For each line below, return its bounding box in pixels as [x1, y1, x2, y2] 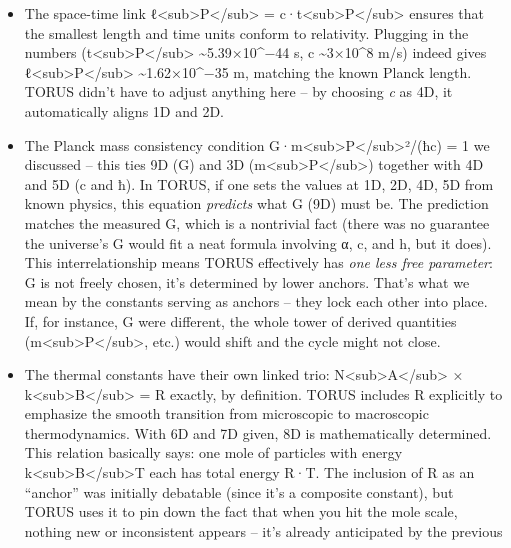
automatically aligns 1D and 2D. [24, 100, 225, 121]
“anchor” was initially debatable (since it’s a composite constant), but [24, 481, 454, 502]
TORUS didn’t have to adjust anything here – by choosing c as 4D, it [24, 81, 453, 102]
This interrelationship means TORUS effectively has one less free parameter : [24, 252, 493, 273]
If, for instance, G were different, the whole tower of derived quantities [24, 310, 457, 331]
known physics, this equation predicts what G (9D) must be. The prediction [24, 193, 489, 214]
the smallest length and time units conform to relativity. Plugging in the [24, 22, 469, 43]
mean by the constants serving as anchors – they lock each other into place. [24, 291, 488, 312]
